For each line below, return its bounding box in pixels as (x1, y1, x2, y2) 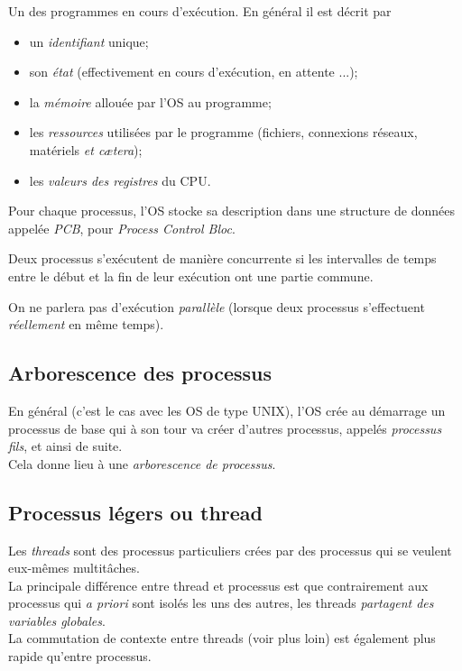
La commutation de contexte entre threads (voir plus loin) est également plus (8, 629, 436, 648)
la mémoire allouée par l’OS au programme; (29, 92, 272, 111)
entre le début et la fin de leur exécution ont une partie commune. (8, 266, 374, 285)
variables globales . (8, 611, 106, 630)
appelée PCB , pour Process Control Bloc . (8, 218, 236, 237)
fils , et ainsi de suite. (8, 437, 123, 455)
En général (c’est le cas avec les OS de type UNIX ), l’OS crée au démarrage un (8, 400, 446, 419)
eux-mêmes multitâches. (8, 558, 140, 577)
